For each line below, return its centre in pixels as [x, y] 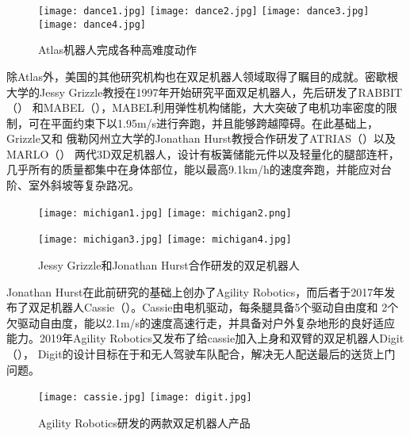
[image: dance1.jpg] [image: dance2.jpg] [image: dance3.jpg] [204, 11]
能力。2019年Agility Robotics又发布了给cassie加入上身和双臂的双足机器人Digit [205, 338]
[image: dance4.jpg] [92, 24]
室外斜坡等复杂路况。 [84, 185]
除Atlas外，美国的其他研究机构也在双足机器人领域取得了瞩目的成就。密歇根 [202, 76]
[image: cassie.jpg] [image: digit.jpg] [145, 398]
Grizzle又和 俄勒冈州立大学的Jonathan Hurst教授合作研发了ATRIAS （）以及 [201, 138]
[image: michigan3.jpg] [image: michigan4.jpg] [165, 240]
